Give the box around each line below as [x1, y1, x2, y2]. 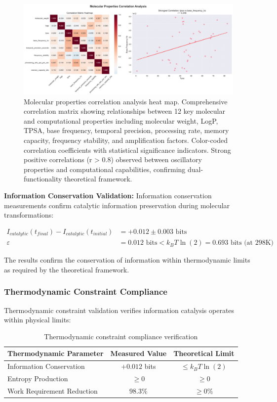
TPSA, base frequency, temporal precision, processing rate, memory [24, 125, 229, 135]
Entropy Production [7, 373, 68, 384]
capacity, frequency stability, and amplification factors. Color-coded [24, 134, 228, 145]
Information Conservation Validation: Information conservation [4, 190, 212, 200]
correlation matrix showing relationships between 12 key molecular [24, 106, 225, 116]
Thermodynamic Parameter [7, 348, 104, 358]
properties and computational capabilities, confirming [24, 164, 186, 174]
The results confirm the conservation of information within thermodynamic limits [4, 255, 250, 265]
